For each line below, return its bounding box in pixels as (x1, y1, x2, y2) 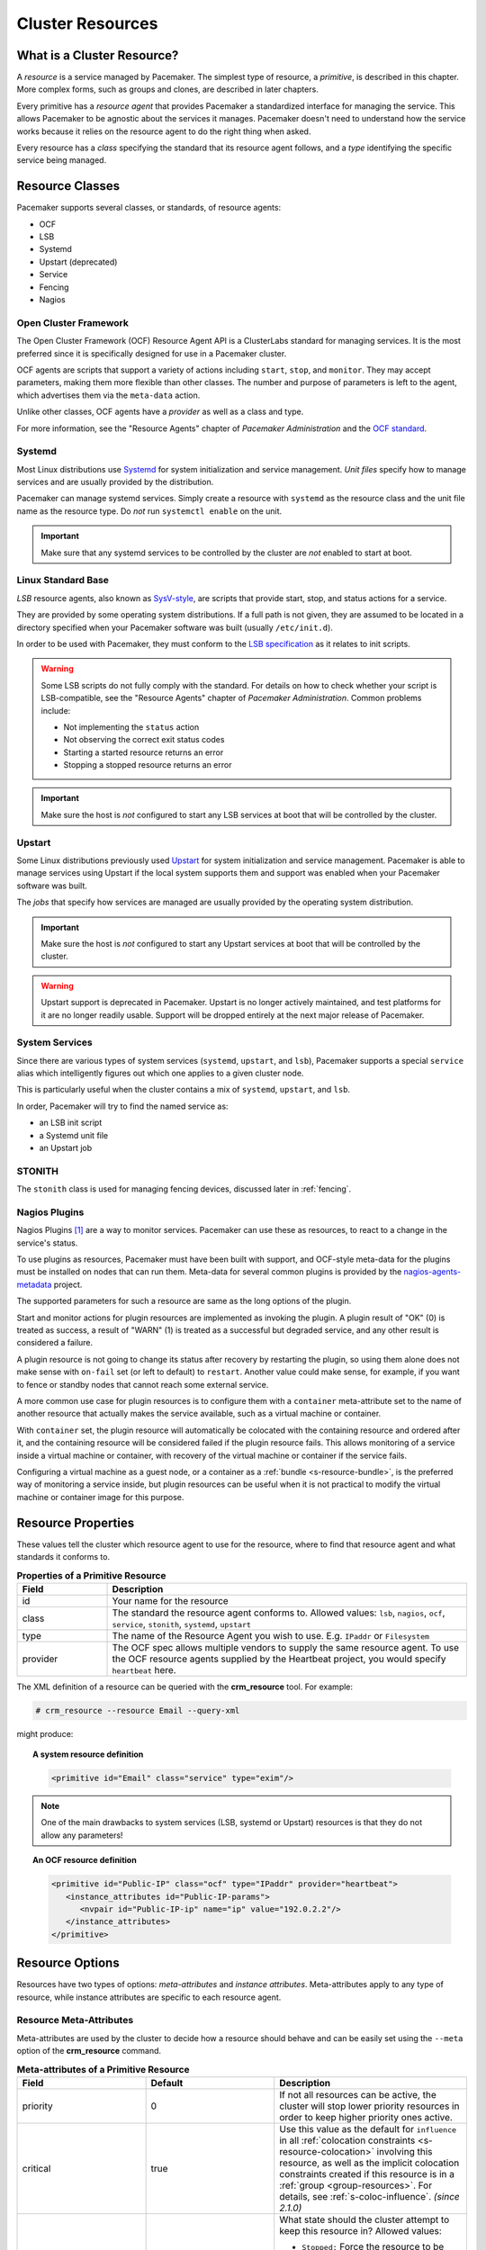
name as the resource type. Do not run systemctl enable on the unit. (16, 505, 283, 517)
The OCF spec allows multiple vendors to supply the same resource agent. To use (112, 1641, 459, 1653)
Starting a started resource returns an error (63, 747, 224, 758)
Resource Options (16, 1956, 121, 1971)
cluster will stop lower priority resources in (279, 2100, 460, 2112)
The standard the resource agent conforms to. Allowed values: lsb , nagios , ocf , (112, 1606, 445, 1619)
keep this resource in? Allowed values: (279, 2224, 443, 2236)
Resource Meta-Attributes (16, 2014, 134, 2027)
